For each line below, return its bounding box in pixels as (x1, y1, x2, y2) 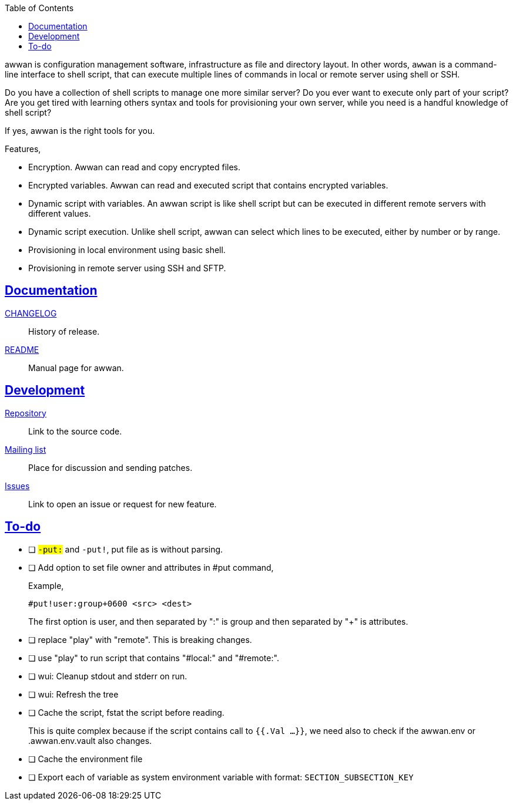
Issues (5, 480, 30, 491)
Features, (5, 144, 41, 154)
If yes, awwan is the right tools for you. (5, 126, 155, 136)
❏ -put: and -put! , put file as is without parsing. (28, 544, 223, 554)
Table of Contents (5, 3, 74, 13)
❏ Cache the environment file (28, 753, 143, 764)
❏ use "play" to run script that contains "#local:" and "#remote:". (28, 652, 279, 663)
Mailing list (5, 444, 46, 454)
